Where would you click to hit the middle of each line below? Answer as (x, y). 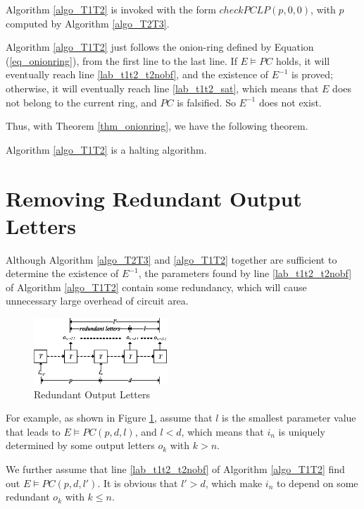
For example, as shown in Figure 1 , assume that (109, 418)
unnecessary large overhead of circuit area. (97, 301)
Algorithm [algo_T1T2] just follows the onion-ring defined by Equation (160, 47)
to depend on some (317, 483)
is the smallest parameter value (289, 418)
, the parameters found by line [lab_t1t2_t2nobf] (245, 273)
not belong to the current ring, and (81, 102)
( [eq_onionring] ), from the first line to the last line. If (121, 60)
